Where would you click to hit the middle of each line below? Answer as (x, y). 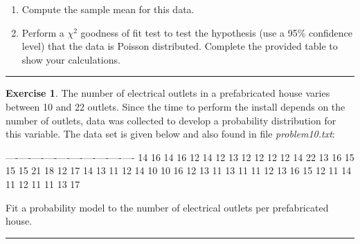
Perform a (43, 32)
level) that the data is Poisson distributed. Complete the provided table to (180, 46)
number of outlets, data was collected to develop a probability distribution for (171, 120)
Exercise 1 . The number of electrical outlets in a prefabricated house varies (168, 93)
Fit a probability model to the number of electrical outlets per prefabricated (167, 207)
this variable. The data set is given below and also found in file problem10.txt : (170, 134)
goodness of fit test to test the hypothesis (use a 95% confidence (217, 32)
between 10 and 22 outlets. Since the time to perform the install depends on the (175, 106)
